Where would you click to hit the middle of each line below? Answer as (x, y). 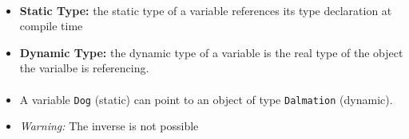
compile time (51, 26)
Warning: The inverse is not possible (109, 126)
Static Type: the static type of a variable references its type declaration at (206, 10)
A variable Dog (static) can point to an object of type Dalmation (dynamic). (206, 99)
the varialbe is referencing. (84, 68)
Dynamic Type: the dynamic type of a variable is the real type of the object (211, 52)
